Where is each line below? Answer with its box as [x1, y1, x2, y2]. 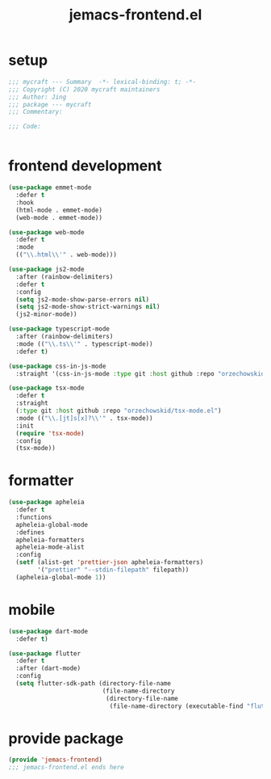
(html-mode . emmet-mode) [15, 206, 103, 214]
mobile [8, 600, 56, 619]
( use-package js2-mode [8, 265, 85, 273]
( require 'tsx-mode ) [15, 429, 85, 437]
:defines [15, 528, 45, 537]
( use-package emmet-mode [8, 183, 92, 192]
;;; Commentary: [8, 107, 63, 116]
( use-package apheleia [8, 499, 85, 507]
